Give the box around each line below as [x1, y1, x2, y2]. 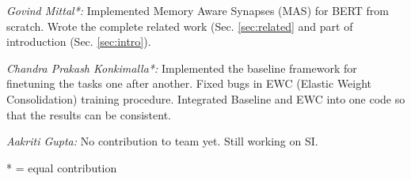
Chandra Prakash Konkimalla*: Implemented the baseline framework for [6, 59, 357, 76]
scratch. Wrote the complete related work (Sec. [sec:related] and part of [6, 17, 353, 34]
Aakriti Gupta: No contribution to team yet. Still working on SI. [6, 133, 318, 149]
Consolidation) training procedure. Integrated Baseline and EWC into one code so [6, 90, 405, 107]
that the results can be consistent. [6, 106, 171, 123]
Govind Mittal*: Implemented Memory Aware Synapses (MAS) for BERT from [6, 2, 389, 18]
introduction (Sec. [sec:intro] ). [6, 33, 151, 50]
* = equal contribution [6, 159, 117, 175]
